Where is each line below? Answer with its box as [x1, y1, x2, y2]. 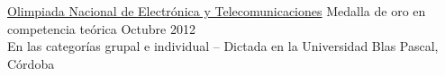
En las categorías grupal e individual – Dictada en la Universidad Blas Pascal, [7, 37, 439, 55]
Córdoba [7, 54, 55, 72]
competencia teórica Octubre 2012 [7, 19, 195, 38]
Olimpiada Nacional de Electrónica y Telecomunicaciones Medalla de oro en [7, 2, 426, 20]
